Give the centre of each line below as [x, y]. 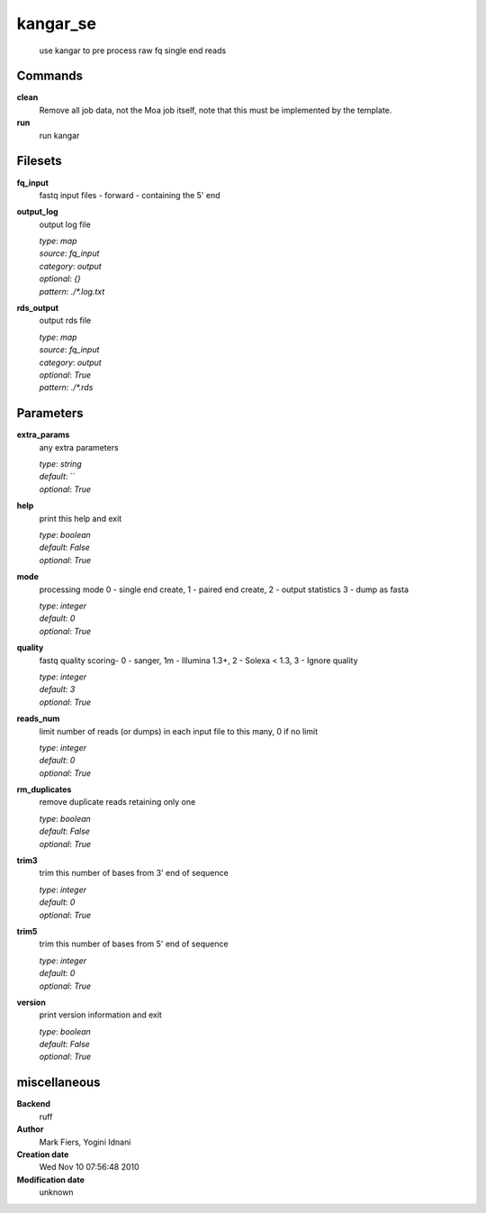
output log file [65, 224]
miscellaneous [58, 1083]
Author [30, 1129]
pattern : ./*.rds [66, 388]
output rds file [65, 321]
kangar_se [56, 23]
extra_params [43, 435]
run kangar [59, 135]
